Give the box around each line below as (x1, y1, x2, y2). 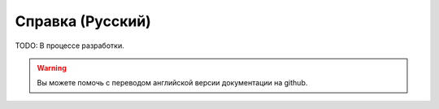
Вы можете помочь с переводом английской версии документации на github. (37, 78, 308, 88)
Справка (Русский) (15, 12, 152, 30)
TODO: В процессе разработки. (15, 41, 125, 50)
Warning (37, 63, 67, 72)
